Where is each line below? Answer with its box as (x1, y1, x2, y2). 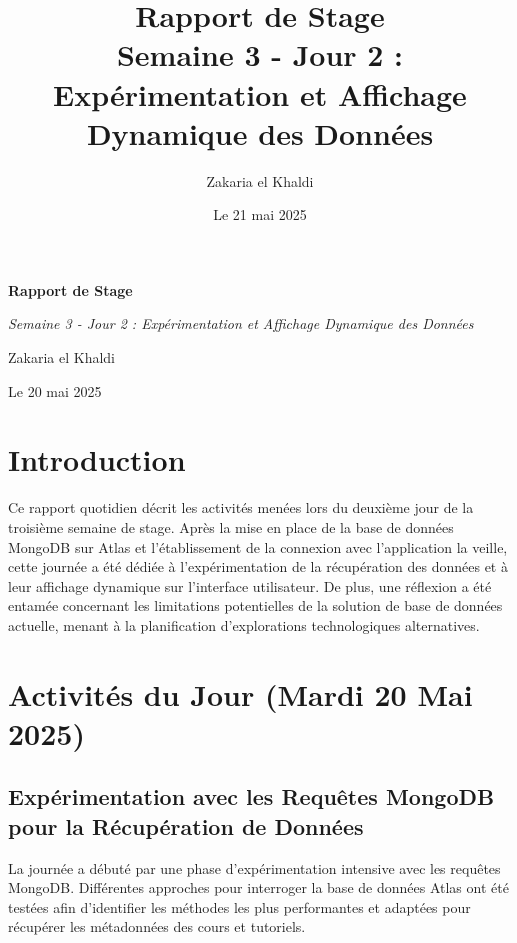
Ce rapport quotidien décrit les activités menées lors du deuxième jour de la (8, 497, 474, 518)
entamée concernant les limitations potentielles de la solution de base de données (8, 595, 503, 616)
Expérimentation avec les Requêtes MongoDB (8, 781, 495, 812)
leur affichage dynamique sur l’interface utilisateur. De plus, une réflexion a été (8, 575, 492, 596)
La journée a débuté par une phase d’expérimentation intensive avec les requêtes (8, 857, 501, 878)
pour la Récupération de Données (8, 810, 364, 841)
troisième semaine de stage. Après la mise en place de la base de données (8, 516, 454, 537)
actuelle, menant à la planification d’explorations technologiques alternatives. (8, 614, 480, 635)
